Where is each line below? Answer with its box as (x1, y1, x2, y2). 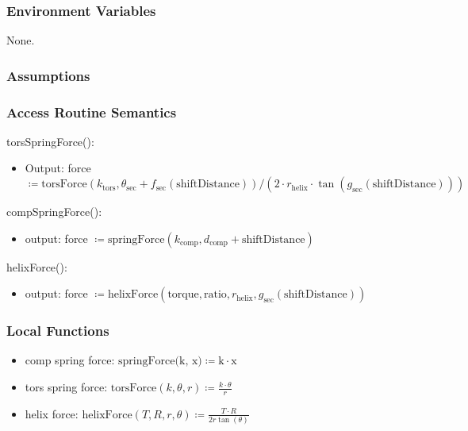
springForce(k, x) (118, 356, 202, 368)
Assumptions (6, 65, 90, 85)
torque (167, 289, 199, 301)
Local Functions (6, 321, 109, 341)
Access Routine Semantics (6, 102, 177, 121)
